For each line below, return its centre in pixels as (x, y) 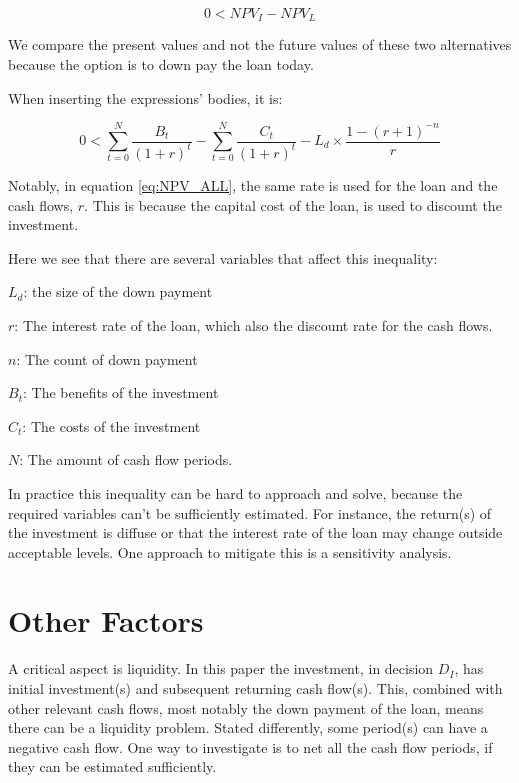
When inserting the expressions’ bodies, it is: (145, 97)
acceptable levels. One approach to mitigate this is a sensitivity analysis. (230, 551)
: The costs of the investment (111, 425)
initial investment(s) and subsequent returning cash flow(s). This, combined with (255, 688)
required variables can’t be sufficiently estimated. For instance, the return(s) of (250, 512)
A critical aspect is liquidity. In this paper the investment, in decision (221, 668)
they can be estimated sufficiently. (112, 766)
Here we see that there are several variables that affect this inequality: (223, 257)
